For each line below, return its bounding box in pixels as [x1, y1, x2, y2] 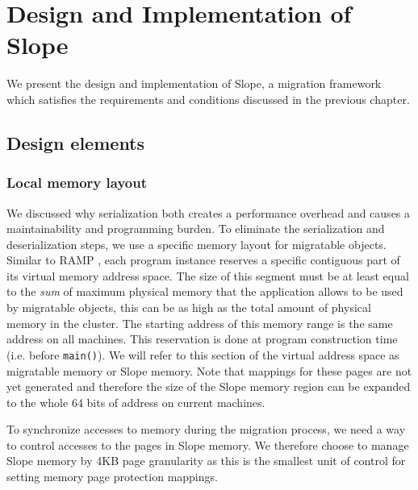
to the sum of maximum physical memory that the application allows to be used [6, 283, 403, 300]
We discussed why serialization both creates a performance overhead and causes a [6, 204, 411, 221]
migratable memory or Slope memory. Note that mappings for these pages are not [6, 362, 412, 379]
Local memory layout [6, 172, 147, 193]
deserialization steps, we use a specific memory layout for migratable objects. [6, 235, 387, 252]
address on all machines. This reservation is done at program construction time [6, 330, 398, 347]
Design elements [6, 130, 145, 155]
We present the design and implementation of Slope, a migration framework [6, 75, 382, 92]
